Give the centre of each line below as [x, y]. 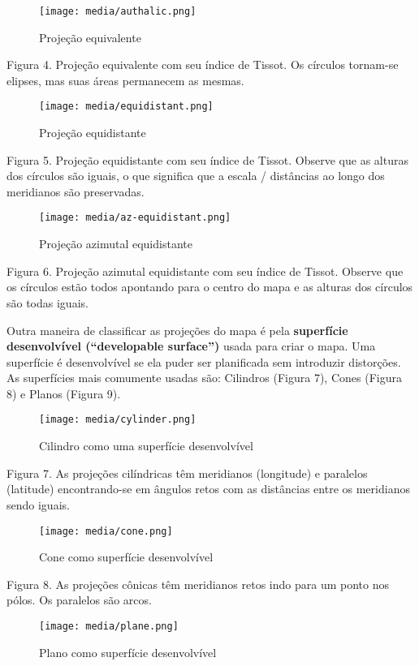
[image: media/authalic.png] [118, 11]
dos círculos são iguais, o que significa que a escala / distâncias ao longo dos [196, 176]
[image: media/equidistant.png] [126, 107]
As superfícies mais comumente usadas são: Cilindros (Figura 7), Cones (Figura [204, 378]
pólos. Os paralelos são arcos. [79, 600]
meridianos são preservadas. [76, 191]
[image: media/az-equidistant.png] [135, 218]
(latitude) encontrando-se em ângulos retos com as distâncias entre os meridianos [208, 489]
